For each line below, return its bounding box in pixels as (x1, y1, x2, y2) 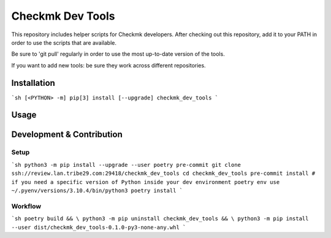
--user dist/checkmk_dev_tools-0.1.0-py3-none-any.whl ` (11, 224, 186, 231)
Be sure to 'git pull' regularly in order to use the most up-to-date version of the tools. (11, 50, 225, 58)
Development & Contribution (11, 129, 123, 140)
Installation (11, 77, 55, 88)
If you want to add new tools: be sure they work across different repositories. (11, 61, 206, 69)
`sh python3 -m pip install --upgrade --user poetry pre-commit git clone (11, 161, 242, 168)
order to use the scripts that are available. (11, 39, 116, 46)
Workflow (11, 202, 42, 210)
